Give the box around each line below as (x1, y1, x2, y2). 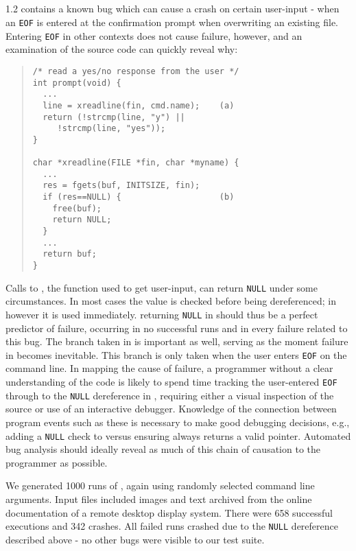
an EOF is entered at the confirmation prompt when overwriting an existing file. (5, 14, 339, 29)
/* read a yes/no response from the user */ (32, 66, 239, 76)
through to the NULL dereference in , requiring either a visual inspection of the (5, 388, 334, 402)
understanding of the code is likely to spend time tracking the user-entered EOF (5, 375, 337, 389)
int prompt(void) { (32, 78, 121, 88)
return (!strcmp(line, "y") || (43, 112, 185, 122)
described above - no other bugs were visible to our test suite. (5, 532, 265, 546)
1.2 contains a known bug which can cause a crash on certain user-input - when (5, 1, 340, 16)
